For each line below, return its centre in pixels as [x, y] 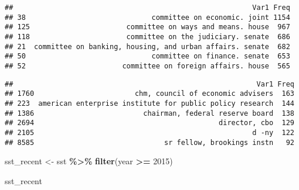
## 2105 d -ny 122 [149, 132]
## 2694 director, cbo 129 [149, 123]
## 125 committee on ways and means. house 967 [147, 27]
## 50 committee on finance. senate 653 [147, 56]
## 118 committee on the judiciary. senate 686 [147, 37]
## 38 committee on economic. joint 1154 [147, 17]
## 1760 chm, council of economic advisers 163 [149, 94]
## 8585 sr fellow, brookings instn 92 [149, 142]
